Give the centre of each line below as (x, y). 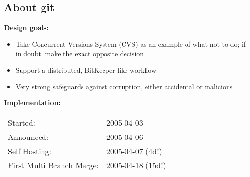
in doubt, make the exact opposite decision (80, 53)
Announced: (28, 137)
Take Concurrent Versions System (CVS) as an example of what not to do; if (131, 44)
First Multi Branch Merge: (53, 165)
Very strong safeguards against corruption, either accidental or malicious (124, 86)
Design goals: (27, 28)
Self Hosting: (30, 151)
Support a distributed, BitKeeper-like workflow (86, 69)
